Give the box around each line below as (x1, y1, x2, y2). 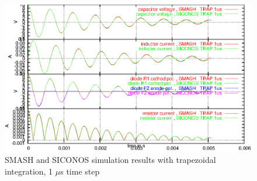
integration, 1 (5, 165, 53, 177)
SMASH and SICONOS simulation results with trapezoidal (5, 154, 216, 166)
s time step (60, 165, 100, 177)
